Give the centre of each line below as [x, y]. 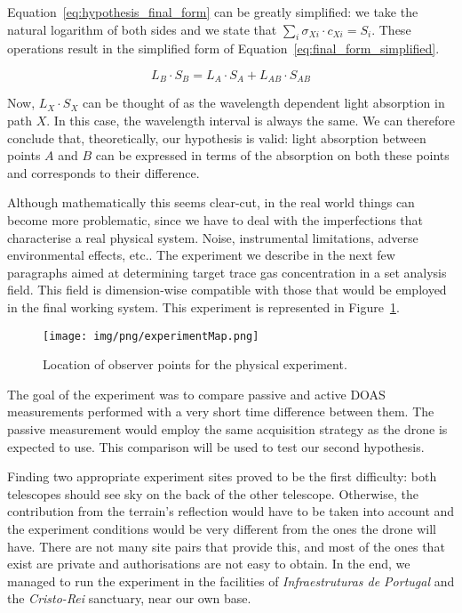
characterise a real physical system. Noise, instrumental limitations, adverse [213, 237]
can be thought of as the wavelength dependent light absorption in [263, 103]
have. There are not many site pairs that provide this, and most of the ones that [226, 546]
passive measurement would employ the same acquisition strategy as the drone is [227, 429]
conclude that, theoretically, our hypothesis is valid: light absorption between [217, 137]
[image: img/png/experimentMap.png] [151, 336]
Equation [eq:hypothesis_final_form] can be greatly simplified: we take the [213, 12]
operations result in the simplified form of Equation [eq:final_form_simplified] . [223, 48]
